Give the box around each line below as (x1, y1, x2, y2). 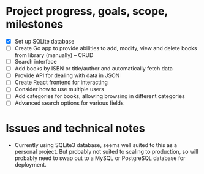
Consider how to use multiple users (14, 86, 105, 93)
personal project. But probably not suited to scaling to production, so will (14, 148, 198, 156)
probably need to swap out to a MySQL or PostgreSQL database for (14, 154, 186, 162)
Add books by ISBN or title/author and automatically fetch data (14, 65, 173, 72)
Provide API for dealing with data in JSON (14, 72, 120, 79)
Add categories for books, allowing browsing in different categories (14, 93, 185, 100)
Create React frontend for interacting (14, 78, 108, 86)
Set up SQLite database (14, 37, 75, 45)
